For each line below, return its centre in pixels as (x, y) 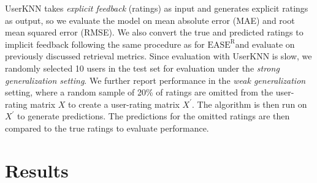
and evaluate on (265, 44)
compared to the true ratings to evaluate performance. (107, 128)
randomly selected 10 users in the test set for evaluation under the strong (142, 68)
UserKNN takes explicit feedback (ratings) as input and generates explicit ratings (157, 8)
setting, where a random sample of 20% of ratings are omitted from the (139, 92)
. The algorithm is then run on (250, 104)
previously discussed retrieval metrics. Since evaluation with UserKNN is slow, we (158, 56)
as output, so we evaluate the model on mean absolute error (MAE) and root (150, 20)
